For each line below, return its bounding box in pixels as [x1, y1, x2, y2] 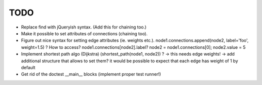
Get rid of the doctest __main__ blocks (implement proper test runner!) [21, 71, 161, 77]
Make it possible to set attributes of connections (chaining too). [21, 30, 148, 36]
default [21, 64, 36, 70]
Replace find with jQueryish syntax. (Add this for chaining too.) [21, 24, 147, 30]
